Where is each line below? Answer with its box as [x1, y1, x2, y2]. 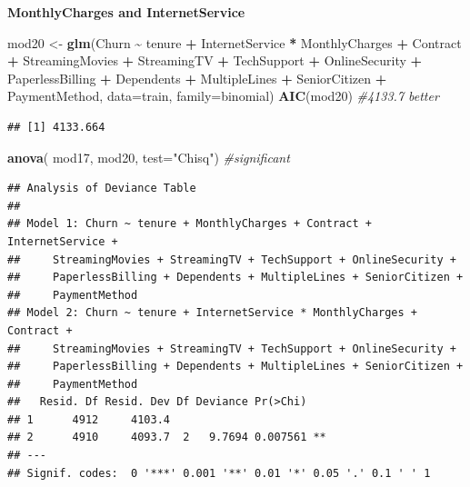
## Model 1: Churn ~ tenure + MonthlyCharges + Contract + [7, 217, 372, 231]
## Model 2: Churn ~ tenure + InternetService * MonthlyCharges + [7, 306, 418, 320]
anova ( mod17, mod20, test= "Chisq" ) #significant [7, 147, 290, 166]
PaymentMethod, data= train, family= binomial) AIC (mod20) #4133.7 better [7, 86, 439, 105]
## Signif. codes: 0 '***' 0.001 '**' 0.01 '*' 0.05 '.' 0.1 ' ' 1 [7, 466, 431, 480]
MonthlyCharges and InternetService [7, 3, 245, 21]
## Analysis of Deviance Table [7, 182, 196, 195]
